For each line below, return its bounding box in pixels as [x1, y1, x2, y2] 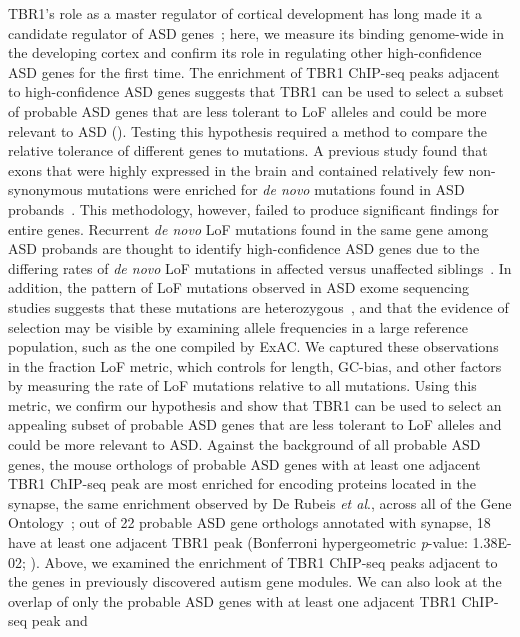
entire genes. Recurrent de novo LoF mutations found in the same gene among [8, 218, 489, 239]
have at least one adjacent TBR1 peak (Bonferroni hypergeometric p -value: [8, 532, 468, 553]
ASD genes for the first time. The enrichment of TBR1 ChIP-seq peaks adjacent [8, 61, 500, 82]
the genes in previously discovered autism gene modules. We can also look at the [8, 571, 502, 592]
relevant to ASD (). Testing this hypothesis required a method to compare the [8, 120, 487, 141]
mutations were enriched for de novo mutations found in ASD [87, 179, 465, 200]
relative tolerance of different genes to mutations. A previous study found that [8, 140, 488, 161]
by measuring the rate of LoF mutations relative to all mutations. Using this [8, 375, 477, 396]
